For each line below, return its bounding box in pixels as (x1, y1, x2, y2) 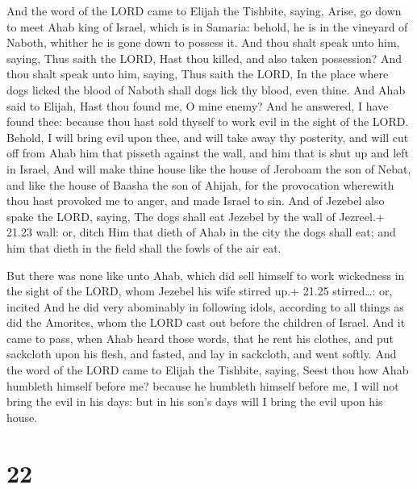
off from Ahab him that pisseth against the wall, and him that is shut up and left (6, 144, 410, 161)
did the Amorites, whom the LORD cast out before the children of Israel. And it (6, 314, 406, 331)
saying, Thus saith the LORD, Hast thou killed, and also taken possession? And (6, 49, 402, 66)
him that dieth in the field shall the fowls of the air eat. (6, 239, 281, 256)
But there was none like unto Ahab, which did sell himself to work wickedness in (6, 266, 405, 283)
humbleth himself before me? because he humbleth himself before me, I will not (6, 377, 399, 394)
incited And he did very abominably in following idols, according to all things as (6, 298, 404, 315)
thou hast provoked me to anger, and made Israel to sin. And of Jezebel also (6, 192, 385, 209)
